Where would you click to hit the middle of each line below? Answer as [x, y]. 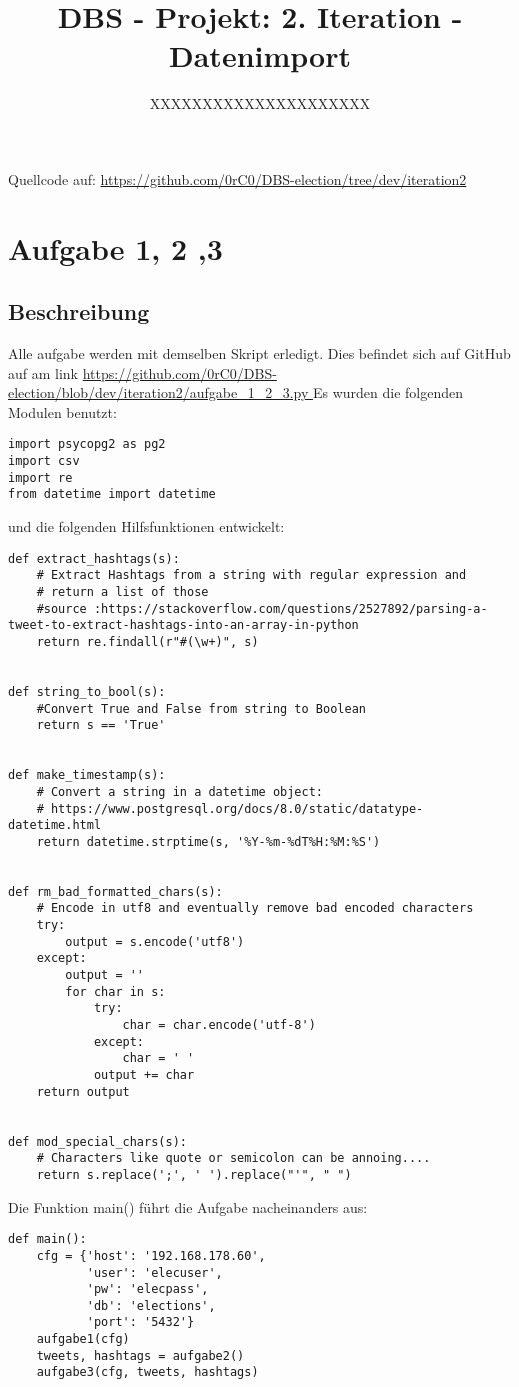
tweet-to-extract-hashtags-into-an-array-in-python [183, 625]
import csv [44, 461]
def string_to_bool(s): [87, 691]
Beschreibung [79, 311]
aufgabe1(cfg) [83, 1339]
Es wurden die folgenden [388, 392]
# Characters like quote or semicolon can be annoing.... [233, 1158]
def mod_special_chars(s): [97, 1141]
